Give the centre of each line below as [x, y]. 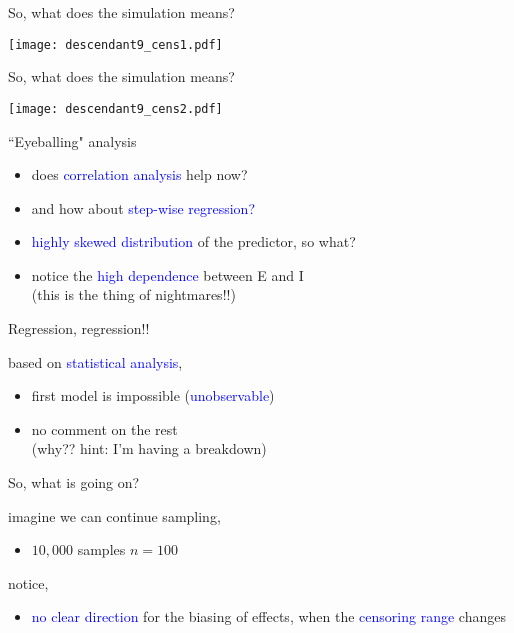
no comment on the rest [104, 428]
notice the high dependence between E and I [167, 274]
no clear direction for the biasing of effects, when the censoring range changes [268, 616]
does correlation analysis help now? [139, 174]
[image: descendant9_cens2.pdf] [115, 108]
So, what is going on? [74, 482]
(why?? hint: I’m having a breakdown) [149, 448]
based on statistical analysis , [95, 361]
